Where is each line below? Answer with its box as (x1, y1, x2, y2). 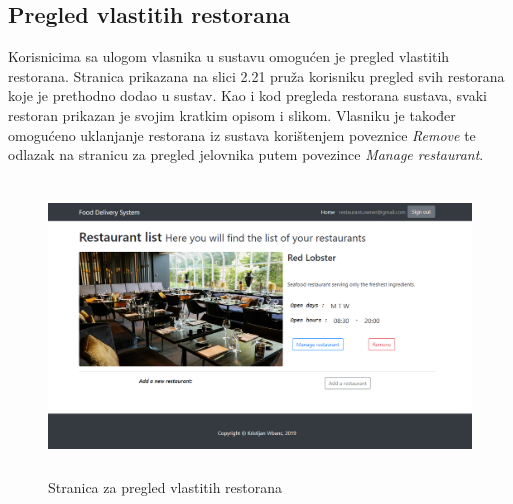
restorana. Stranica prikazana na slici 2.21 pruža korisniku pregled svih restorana (8, 65, 505, 86)
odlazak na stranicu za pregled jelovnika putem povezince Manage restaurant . (8, 144, 484, 165)
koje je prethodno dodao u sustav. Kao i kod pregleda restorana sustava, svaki (8, 85, 487, 106)
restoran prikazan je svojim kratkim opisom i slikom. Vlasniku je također (8, 104, 456, 125)
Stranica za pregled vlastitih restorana (48, 477, 283, 498)
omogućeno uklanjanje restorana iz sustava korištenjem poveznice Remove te (8, 124, 476, 145)
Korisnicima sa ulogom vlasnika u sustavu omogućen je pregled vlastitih (8, 46, 450, 67)
